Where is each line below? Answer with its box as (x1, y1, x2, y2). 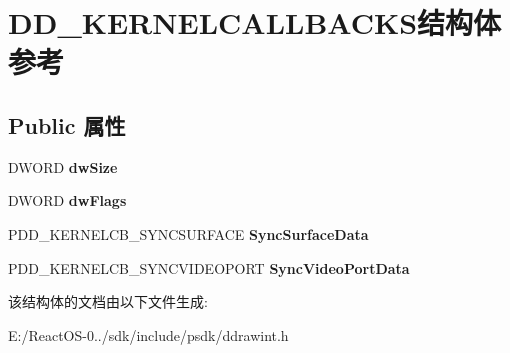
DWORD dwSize (8, 156, 118, 177)
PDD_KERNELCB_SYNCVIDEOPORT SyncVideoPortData (8, 257, 410, 278)
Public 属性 (8, 109, 126, 140)
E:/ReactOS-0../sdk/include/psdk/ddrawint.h (8, 324, 289, 345)
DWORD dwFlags (8, 190, 127, 211)
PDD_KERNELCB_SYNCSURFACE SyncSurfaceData (8, 223, 369, 244)
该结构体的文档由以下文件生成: (8, 291, 208, 312)
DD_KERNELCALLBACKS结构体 (8, 2, 502, 43)
